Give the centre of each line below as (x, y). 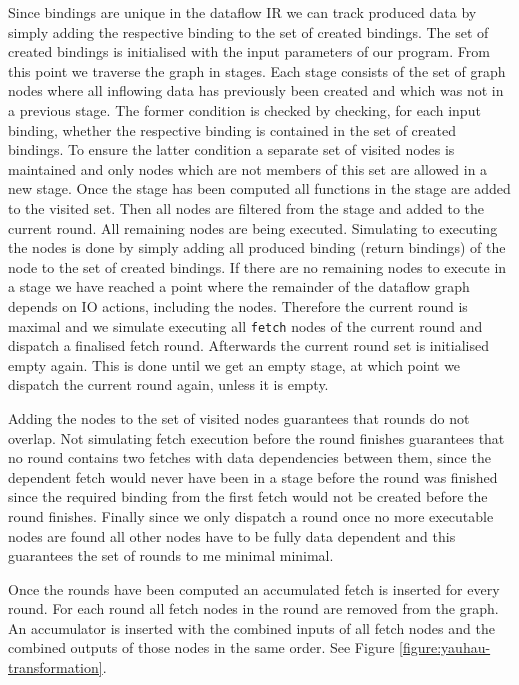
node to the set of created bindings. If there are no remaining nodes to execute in (257, 266)
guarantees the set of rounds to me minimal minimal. (171, 555)
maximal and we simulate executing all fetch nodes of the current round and (245, 325)
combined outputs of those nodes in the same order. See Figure (201, 647)
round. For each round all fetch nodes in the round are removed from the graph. (253, 608)
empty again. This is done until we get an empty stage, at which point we (234, 364)
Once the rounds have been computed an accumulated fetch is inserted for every (254, 588)
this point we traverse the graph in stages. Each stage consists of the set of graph (257, 70)
